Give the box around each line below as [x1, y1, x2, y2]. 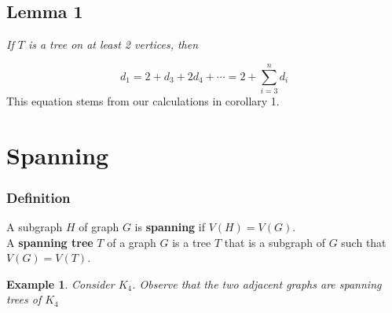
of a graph [107, 234, 156, 250]
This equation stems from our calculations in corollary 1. [6, 92, 280, 109]
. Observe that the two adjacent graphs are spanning [132, 275, 382, 292]
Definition [6, 187, 71, 207]
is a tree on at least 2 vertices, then [27, 36, 199, 53]
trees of [6, 291, 42, 307]
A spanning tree [6, 234, 93, 250]
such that [341, 234, 387, 250]
